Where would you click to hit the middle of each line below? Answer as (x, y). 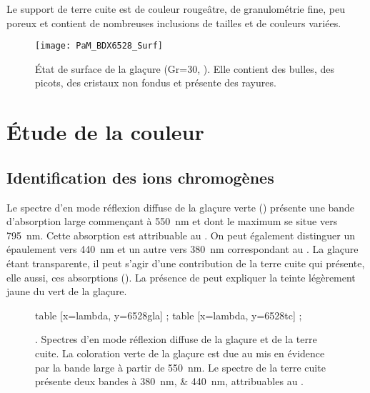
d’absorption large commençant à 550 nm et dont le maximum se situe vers (172, 221)
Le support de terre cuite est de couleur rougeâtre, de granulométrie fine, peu (176, 9)
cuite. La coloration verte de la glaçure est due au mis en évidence (180, 353)
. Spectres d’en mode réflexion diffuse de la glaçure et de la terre (176, 339)
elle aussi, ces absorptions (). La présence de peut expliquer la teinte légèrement (181, 277)
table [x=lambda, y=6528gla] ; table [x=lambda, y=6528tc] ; (169, 315)
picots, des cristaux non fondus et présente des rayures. (156, 83)
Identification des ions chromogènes (140, 177)
